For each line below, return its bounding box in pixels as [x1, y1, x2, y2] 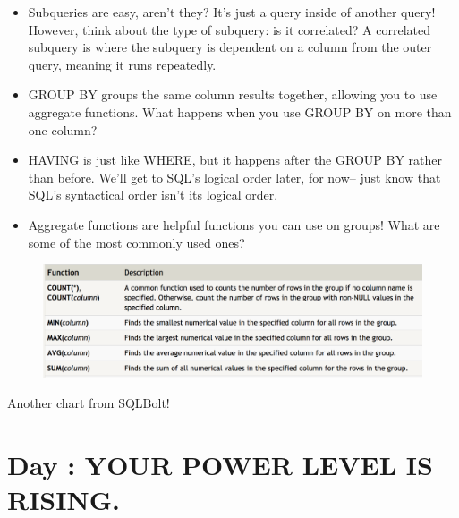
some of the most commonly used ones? [28, 233, 245, 251]
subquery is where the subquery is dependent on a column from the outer [28, 38, 432, 56]
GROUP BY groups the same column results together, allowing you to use [28, 85, 438, 104]
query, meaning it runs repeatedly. [28, 55, 217, 73]
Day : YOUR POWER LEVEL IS [7, 446, 433, 482]
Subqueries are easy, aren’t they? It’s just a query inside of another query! [28, 3, 436, 21]
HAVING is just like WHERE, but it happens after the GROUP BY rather [28, 150, 442, 169]
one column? [28, 120, 98, 139]
